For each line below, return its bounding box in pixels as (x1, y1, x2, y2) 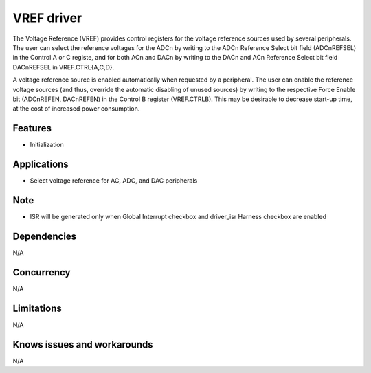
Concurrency (12, 267, 71, 278)
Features (12, 122, 52, 134)
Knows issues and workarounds (12, 339, 154, 350)
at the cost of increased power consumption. (12, 104, 140, 113)
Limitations (12, 302, 62, 314)
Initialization (30, 141, 65, 149)
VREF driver (12, 10, 82, 25)
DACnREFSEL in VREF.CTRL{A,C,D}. (12, 63, 115, 71)
